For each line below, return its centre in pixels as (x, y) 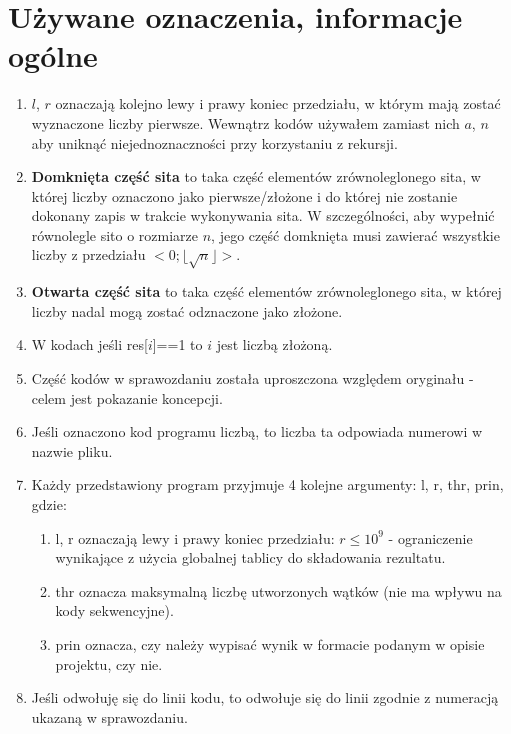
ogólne (53, 55)
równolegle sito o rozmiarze (115, 234)
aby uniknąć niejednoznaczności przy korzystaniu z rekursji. (214, 142)
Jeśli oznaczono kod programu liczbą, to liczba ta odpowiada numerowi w (257, 431)
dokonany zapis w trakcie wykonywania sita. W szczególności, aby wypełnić (263, 215)
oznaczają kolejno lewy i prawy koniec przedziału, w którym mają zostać (278, 103)
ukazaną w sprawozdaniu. (109, 716)
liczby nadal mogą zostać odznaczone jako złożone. (187, 310)
